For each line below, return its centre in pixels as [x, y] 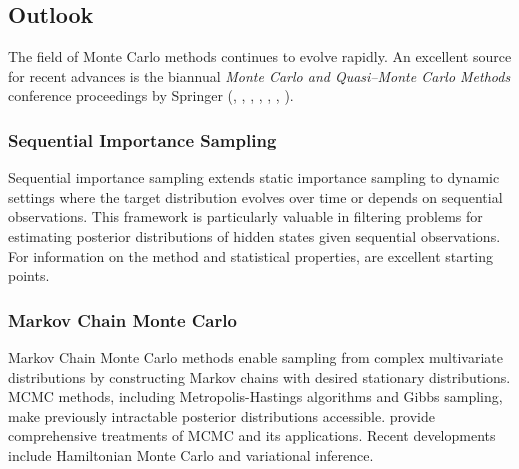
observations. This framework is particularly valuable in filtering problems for [245, 216]
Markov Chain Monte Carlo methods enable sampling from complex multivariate [255, 356]
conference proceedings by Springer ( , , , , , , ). [151, 95]
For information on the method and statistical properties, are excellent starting [250, 255]
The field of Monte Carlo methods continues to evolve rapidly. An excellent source [260, 56]
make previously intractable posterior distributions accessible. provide [221, 415]
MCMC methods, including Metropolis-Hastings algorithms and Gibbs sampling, [255, 396]
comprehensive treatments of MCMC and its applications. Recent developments [252, 435]
